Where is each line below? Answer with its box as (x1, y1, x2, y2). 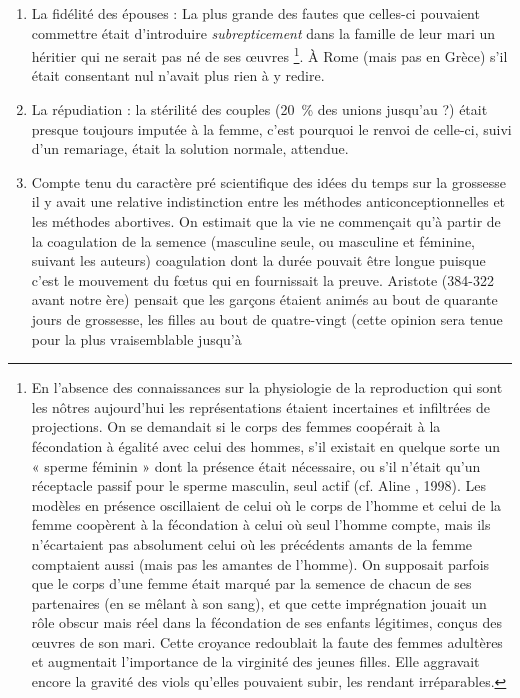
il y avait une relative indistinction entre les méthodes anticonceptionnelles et (31, 191, 506, 212)
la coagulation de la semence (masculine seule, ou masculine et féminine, (31, 230, 475, 251)
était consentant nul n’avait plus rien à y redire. (31, 65, 325, 86)
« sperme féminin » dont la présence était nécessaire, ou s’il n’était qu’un (31, 455, 481, 476)
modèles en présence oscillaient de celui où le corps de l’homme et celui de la (31, 494, 502, 515)
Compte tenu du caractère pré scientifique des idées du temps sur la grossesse (31, 171, 506, 192)
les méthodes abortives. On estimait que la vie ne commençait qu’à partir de (31, 211, 501, 231)
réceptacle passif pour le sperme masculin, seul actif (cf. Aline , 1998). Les (31, 475, 486, 496)
